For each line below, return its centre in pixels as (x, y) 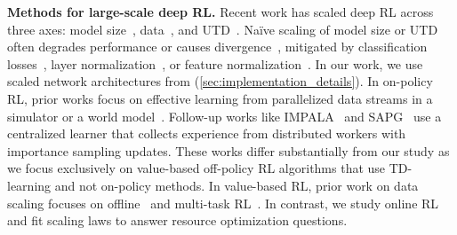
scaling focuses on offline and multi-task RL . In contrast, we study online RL (223, 203)
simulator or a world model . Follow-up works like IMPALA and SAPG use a (224, 116)
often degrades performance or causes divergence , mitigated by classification (217, 47)
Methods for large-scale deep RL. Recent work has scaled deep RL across (220, 12)
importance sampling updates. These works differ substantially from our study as (228, 150)
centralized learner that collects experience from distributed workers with (207, 133)
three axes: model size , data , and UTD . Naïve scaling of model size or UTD (223, 29)
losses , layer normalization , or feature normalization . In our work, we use (215, 63)
